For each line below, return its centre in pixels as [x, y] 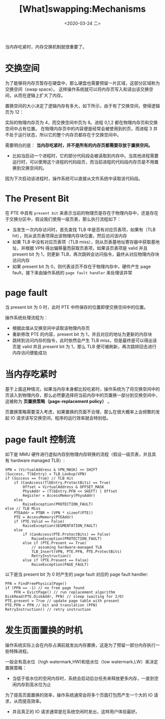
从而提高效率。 [29, 701]
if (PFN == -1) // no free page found [45, 588]
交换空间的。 [34, 168]
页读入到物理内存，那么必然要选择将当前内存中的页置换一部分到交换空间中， [82, 395]
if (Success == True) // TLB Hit [39, 478]
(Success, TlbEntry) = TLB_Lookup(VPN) [46, 474]
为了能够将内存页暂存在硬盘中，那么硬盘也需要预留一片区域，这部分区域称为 [82, 83]
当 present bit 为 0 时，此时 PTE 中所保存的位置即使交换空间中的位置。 [77, 307]
